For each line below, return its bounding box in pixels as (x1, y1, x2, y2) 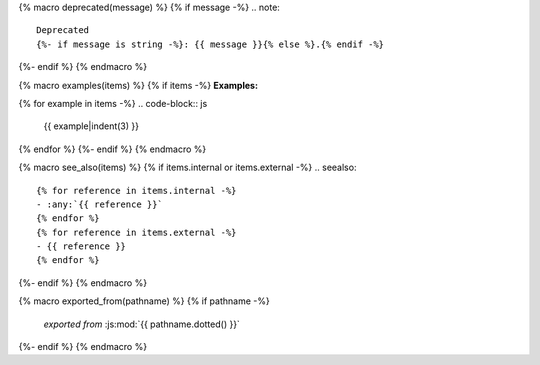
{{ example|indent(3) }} (43, 120, 140, 132)
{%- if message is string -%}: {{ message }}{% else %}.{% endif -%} (36, 38, 385, 50)
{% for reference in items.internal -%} (36, 185, 237, 196)
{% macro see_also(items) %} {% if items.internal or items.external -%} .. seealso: (18, 161, 357, 174)
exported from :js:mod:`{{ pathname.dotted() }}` (43, 318, 240, 330)
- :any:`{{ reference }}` (36, 198, 164, 210)
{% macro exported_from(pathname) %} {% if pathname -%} (18, 295, 270, 307)
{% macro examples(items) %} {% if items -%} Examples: (18, 79, 259, 91)
